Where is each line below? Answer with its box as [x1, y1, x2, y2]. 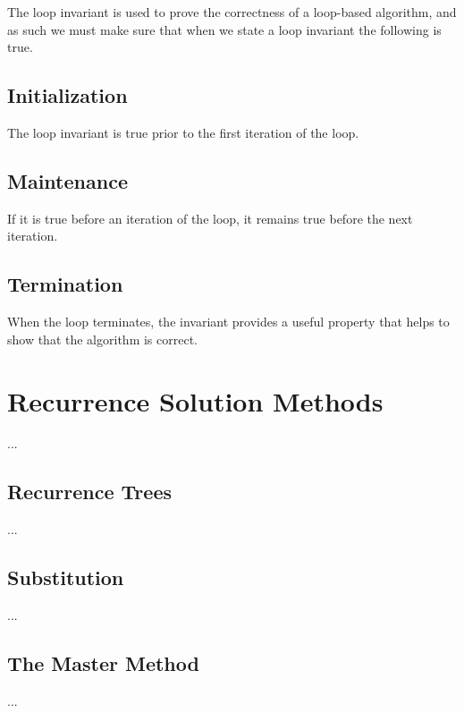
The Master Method [7, 649, 199, 677]
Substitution [7, 564, 124, 591]
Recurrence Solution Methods [7, 382, 384, 419]
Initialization [7, 81, 128, 109]
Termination [7, 270, 123, 298]
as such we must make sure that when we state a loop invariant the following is [7, 20, 442, 38]
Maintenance [7, 166, 128, 194]
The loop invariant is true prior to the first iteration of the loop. [7, 123, 359, 141]
